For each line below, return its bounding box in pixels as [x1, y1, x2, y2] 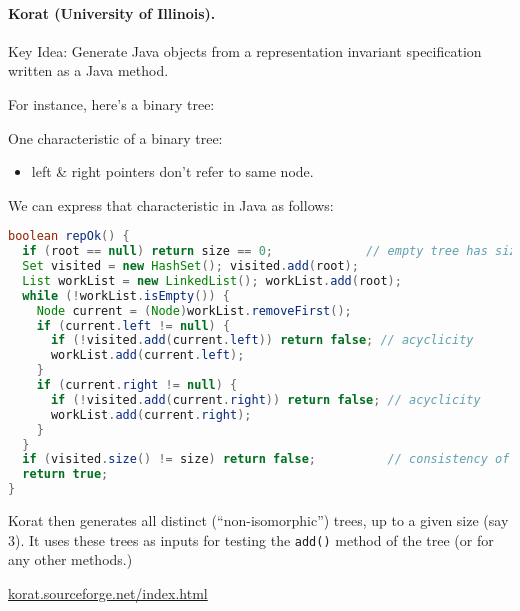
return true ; [22, 467, 109, 482]
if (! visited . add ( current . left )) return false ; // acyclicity [50, 333, 474, 348]
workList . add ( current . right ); [50, 407, 252, 422]
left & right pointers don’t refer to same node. [31, 161, 314, 182]
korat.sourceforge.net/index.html [8, 582, 208, 603]
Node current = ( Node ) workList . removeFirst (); [36, 303, 352, 318]
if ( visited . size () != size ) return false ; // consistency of [22, 452, 510, 467]
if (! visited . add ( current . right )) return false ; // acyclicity [50, 392, 481, 407]
